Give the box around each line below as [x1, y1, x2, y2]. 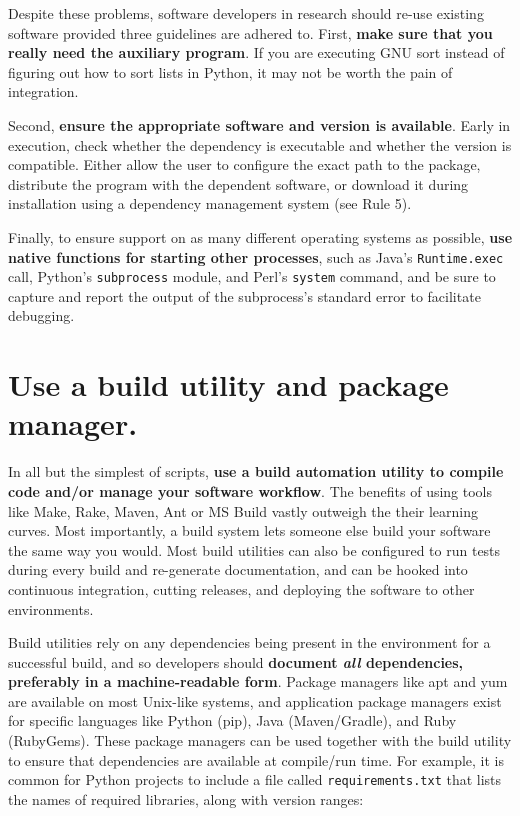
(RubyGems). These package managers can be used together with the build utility [8, 730, 512, 751]
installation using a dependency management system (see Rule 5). [8, 193, 412, 214]
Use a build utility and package [8, 364, 449, 405]
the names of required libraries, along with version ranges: [8, 788, 364, 809]
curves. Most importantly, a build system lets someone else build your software [8, 520, 491, 541]
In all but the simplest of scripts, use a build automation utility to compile [8, 461, 504, 482]
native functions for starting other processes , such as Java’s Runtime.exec [8, 246, 504, 267]
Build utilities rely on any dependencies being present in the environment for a [8, 632, 491, 653]
